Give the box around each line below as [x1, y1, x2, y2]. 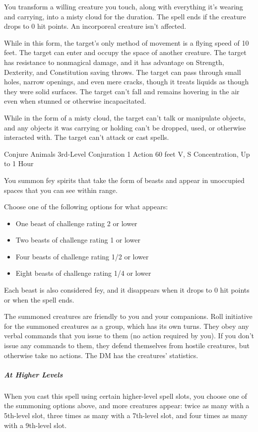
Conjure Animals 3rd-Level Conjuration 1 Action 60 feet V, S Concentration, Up [4, 148, 250, 159]
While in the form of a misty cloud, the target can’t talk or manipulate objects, [4, 112, 246, 123]
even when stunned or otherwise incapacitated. [4, 96, 146, 106]
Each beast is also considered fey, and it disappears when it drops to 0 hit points [4, 285, 250, 295]
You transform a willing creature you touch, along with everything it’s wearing [4, 1, 243, 11]
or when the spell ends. [4, 294, 74, 305]
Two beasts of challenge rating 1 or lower [15, 235, 140, 245]
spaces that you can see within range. [4, 185, 118, 195]
